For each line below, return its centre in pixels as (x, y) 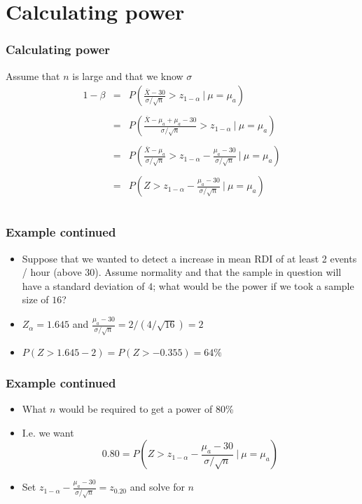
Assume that (33, 75)
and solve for (157, 487)
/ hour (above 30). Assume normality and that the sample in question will (182, 272)
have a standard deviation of (83, 285)
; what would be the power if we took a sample (253, 285)
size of (35, 299)
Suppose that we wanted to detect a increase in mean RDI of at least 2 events (189, 258)
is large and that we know (128, 75)
